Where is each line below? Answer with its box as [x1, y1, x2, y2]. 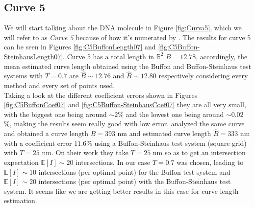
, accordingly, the [196, 51, 248, 61]
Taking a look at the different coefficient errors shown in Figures [4, 90, 198, 100]
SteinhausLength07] [4, 51, 63, 61]
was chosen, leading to [177, 157, 244, 167]
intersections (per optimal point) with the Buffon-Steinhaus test [38, 176, 231, 186]
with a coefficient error [4, 138, 72, 148]
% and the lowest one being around [118, 109, 224, 119]
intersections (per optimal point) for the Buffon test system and [38, 166, 230, 177]
